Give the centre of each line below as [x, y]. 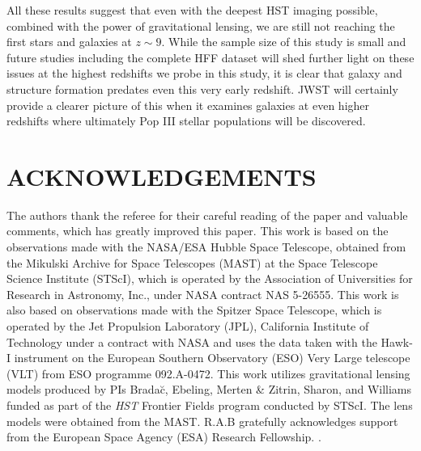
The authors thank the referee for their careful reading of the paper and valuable [207, 215]
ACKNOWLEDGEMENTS [162, 176]
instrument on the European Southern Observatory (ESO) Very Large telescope [212, 358]
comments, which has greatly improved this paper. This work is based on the [198, 231]
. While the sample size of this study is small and [284, 42]
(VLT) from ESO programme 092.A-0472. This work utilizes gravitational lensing [208, 373]
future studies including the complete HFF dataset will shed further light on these [210, 57]
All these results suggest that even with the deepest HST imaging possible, [192, 10]
